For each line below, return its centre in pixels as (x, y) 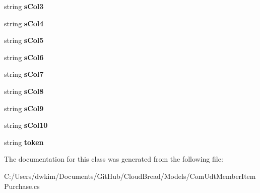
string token (24, 142)
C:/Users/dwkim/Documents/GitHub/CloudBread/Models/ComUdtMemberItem (130, 176)
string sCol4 (24, 23)
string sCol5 (24, 40)
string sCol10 (26, 125)
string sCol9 (24, 108)
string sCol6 (24, 57)
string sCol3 (24, 6)
